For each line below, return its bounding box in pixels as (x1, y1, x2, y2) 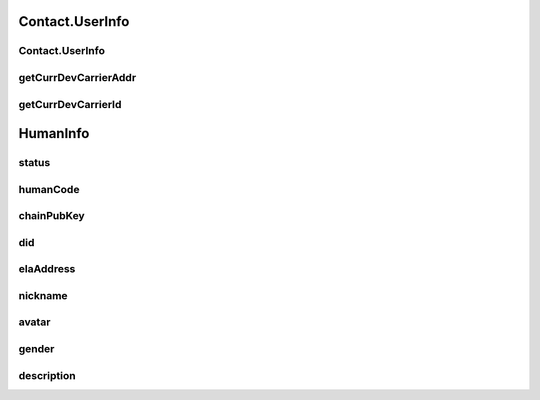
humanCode (18, 182, 80, 196)
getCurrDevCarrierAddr (18, 70, 137, 84)
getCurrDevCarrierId (18, 97, 122, 111)
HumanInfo (18, 125, 90, 142)
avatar (18, 315, 51, 329)
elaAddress (18, 262, 76, 276)
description (18, 368, 76, 382)
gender (18, 342, 55, 356)
